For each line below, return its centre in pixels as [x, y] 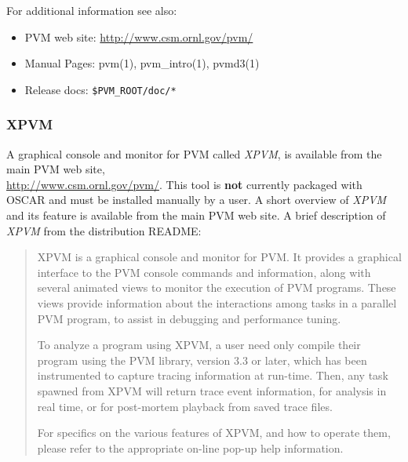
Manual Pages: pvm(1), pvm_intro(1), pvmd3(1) [142, 63]
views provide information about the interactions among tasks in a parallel [217, 303]
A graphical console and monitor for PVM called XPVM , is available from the [194, 153]
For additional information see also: [92, 10]
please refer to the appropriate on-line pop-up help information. [190, 447]
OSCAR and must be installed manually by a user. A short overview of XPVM [197, 200]
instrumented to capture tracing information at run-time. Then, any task [213, 375]
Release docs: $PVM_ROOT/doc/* [100, 89]
